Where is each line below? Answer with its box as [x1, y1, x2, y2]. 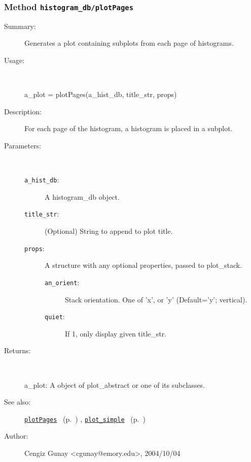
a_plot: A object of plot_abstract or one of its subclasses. [24, 379, 205, 390]
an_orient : [45, 276, 80, 287]
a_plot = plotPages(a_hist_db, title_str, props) [24, 89, 177, 100]
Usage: [4, 54, 25, 65]
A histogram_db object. [45, 191, 120, 202]
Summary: [4, 20, 36, 31]
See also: [4, 396, 31, 407]
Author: [4, 430, 28, 441]
